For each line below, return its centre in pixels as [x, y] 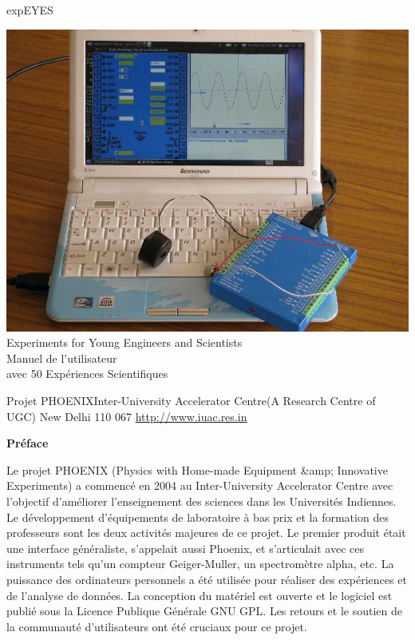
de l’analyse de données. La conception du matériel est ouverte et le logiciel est [200, 595]
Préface [28, 443]
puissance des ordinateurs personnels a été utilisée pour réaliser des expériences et [207, 579]
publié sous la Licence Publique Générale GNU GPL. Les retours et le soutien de [205, 611]
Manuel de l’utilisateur [62, 358]
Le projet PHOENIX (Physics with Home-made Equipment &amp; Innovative [197, 469]
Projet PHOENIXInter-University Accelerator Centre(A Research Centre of [191, 400]
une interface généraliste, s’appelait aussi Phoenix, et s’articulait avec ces [185, 548]
